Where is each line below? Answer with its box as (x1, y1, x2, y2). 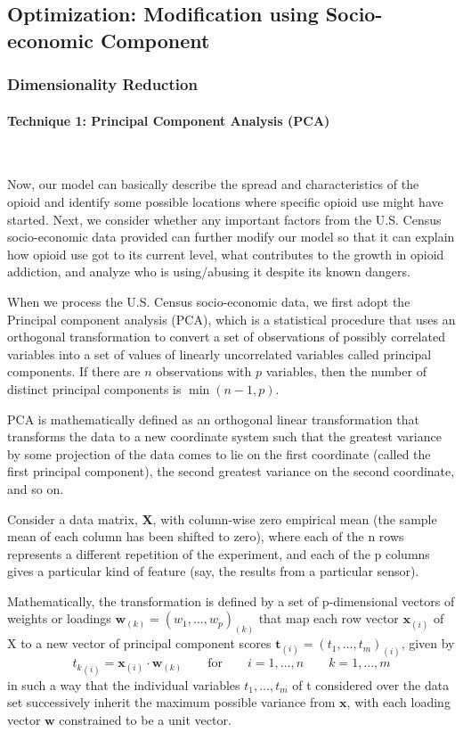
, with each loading (346, 693, 451, 711)
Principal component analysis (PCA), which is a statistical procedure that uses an (7, 309, 456, 328)
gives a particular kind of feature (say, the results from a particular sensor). (7, 562, 419, 580)
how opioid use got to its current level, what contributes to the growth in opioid (7, 244, 444, 263)
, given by (401, 634, 455, 653)
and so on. (7, 479, 64, 498)
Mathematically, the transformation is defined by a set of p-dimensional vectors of (7, 591, 455, 610)
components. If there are (7, 362, 141, 381)
